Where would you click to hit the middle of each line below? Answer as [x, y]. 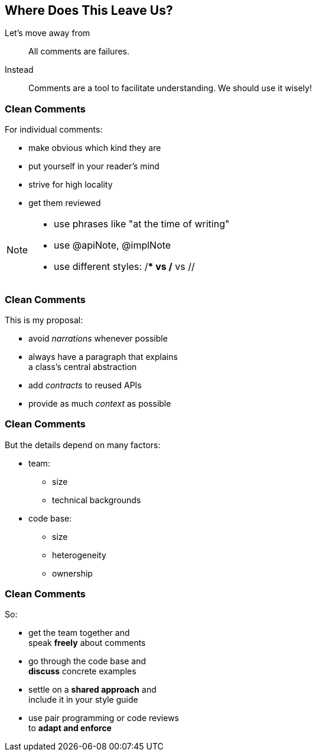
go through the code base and [87, 661]
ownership [72, 573]
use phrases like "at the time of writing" [142, 224]
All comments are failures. [79, 52]
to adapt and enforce [70, 728]
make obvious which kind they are [95, 148]
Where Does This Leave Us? [89, 10]
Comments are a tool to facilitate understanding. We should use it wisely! [170, 88]
